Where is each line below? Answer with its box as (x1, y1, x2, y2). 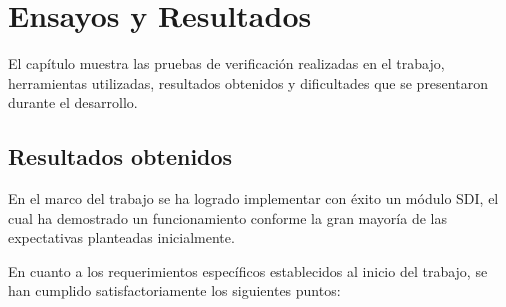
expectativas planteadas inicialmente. (8, 227, 235, 248)
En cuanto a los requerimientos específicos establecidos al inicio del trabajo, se (8, 260, 488, 281)
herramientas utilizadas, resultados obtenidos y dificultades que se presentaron (8, 72, 488, 93)
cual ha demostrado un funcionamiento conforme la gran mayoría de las (8, 207, 447, 228)
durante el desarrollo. (8, 92, 138, 113)
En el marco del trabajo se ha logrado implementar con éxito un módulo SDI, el (8, 188, 499, 209)
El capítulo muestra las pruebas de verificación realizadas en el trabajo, (8, 53, 445, 74)
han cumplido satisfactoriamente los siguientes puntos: (8, 280, 341, 301)
